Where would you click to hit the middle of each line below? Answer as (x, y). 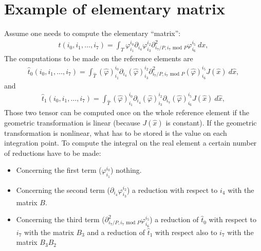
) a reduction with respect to (172, 190)
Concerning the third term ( (60, 219)
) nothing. (126, 170)
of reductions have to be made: (53, 153)
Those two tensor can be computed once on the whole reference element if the (127, 112)
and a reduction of (116, 232)
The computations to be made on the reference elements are (99, 58)
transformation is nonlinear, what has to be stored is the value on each (116, 132)
